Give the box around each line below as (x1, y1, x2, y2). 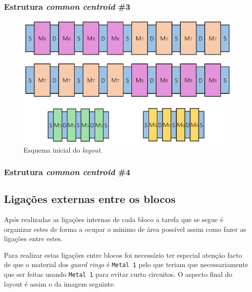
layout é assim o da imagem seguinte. (4, 278, 116, 289)
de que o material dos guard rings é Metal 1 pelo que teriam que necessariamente (4, 259, 248, 270)
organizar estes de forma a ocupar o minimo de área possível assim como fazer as (4, 224, 247, 234)
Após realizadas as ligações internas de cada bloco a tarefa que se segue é (4, 214, 223, 225)
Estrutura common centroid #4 (4, 165, 130, 178)
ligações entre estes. (4, 233, 63, 244)
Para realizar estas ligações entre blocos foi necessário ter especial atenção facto (4, 249, 242, 260)
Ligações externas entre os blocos (4, 191, 176, 206)
